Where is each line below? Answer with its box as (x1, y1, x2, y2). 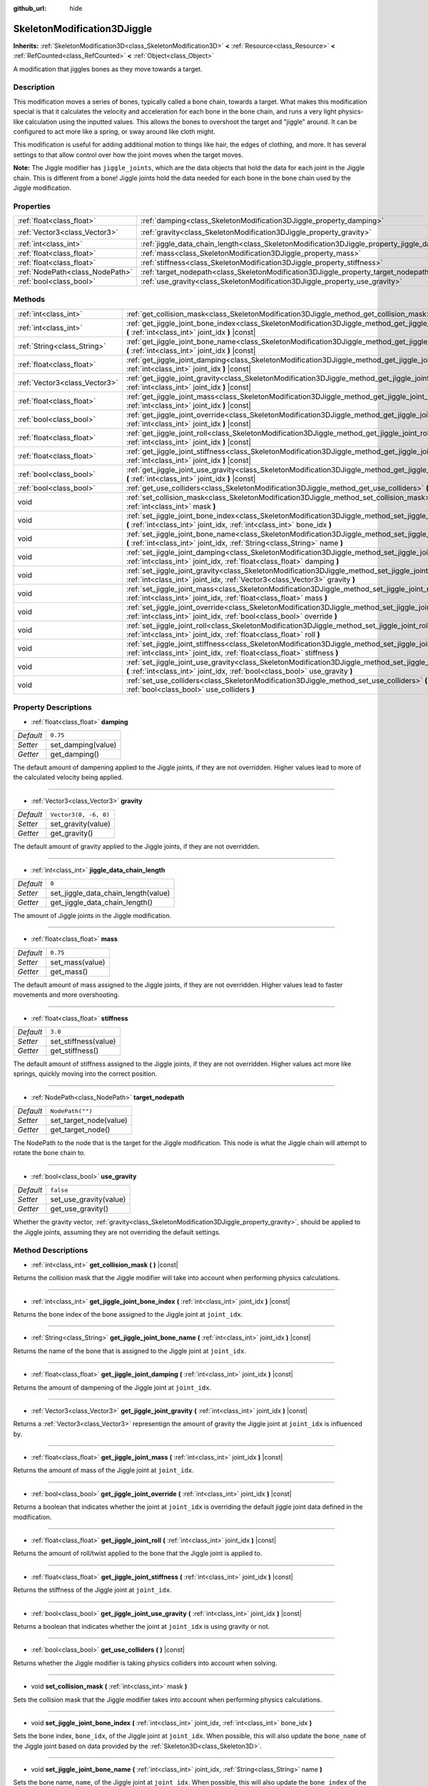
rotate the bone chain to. (13, 1149, 86, 1157)
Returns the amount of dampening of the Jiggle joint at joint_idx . (13, 1383, 212, 1392)
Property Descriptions (13, 702, 92, 712)
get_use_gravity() (50, 1204, 108, 1214)
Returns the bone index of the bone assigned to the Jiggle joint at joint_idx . (13, 1309, 243, 1318)
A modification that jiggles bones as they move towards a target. (13, 64, 203, 73)
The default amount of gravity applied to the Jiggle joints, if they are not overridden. (13, 842, 260, 851)
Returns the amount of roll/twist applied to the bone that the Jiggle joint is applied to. (13, 1549, 263, 1557)
